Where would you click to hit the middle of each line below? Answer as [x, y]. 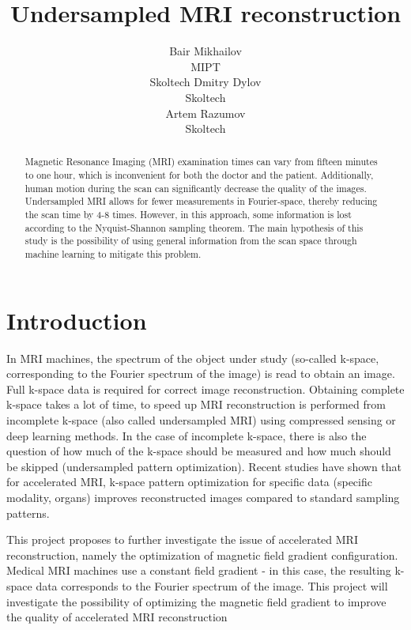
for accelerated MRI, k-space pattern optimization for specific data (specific [189, 482]
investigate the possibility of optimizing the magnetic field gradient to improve [196, 601]
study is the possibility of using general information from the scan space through [191, 241]
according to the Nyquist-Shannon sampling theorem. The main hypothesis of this [194, 227]
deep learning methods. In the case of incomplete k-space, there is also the [187, 435]
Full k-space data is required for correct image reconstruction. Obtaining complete [205, 389]
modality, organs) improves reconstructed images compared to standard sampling [203, 498]
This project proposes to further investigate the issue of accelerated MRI [182, 539]
